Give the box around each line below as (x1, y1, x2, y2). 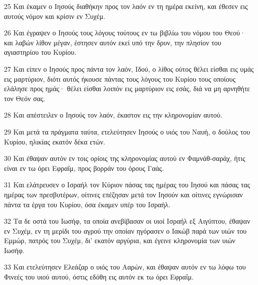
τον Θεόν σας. (4, 93, 45, 103)
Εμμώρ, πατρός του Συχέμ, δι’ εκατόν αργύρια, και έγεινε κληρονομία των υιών (4, 235, 236, 246)
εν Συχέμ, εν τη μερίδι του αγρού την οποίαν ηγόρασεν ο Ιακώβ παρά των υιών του (4, 225, 247, 236)
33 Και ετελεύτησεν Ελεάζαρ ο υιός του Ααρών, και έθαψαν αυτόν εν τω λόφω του (4, 262, 246, 272)
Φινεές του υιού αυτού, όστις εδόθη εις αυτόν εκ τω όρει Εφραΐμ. (4, 272, 194, 282)
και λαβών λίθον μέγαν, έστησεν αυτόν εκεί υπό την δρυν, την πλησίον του (4, 37, 221, 47)
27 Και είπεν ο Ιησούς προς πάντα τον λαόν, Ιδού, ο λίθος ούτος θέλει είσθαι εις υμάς (4, 63, 254, 74)
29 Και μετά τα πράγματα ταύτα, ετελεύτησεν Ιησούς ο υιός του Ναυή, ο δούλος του (4, 126, 250, 137)
